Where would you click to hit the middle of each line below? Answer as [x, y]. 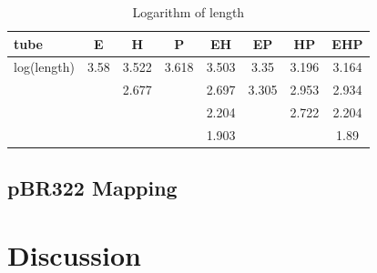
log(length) [44, 67]
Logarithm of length [188, 12]
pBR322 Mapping [92, 188]
